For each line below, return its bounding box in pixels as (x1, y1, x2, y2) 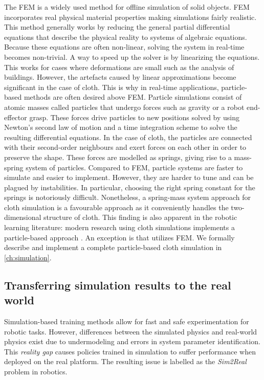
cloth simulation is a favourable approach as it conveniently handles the (4, 202, 229, 212)
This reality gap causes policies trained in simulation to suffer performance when (4, 346, 256, 356)
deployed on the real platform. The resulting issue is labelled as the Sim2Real (4, 356, 247, 367)
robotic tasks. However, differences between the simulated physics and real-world (4, 326, 257, 337)
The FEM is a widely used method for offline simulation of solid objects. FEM (4, 2, 250, 12)
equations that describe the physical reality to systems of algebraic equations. (4, 31, 247, 42)
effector (4, 111, 27, 122)
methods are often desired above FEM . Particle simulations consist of (24, 92, 242, 102)
